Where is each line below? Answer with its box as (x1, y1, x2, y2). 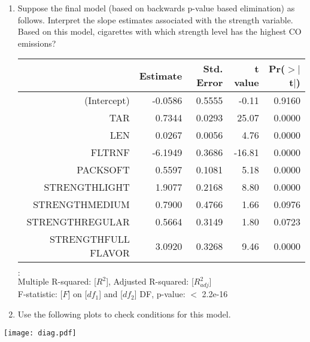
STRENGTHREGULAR (26, 215, 130, 229)
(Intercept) (84, 93, 130, 108)
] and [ (99, 288, 123, 300)
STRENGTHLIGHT (44, 180, 130, 194)
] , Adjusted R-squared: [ (106, 275, 194, 288)
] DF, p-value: (134, 288, 186, 300)
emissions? (17, 36, 56, 49)
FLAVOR (90, 246, 130, 260)
